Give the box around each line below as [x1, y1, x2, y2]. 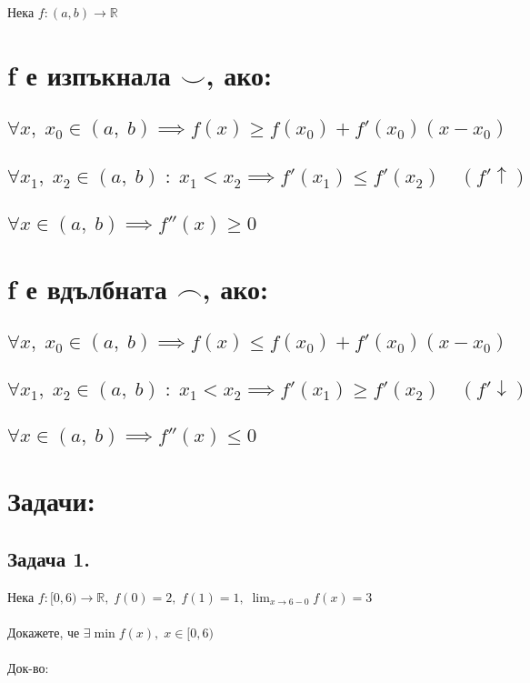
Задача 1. [7, 544, 91, 572]
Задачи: [7, 482, 95, 519]
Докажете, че [7, 622, 80, 641]
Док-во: [7, 658, 49, 678]
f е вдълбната [7, 269, 167, 306]
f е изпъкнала [7, 55, 171, 93]
